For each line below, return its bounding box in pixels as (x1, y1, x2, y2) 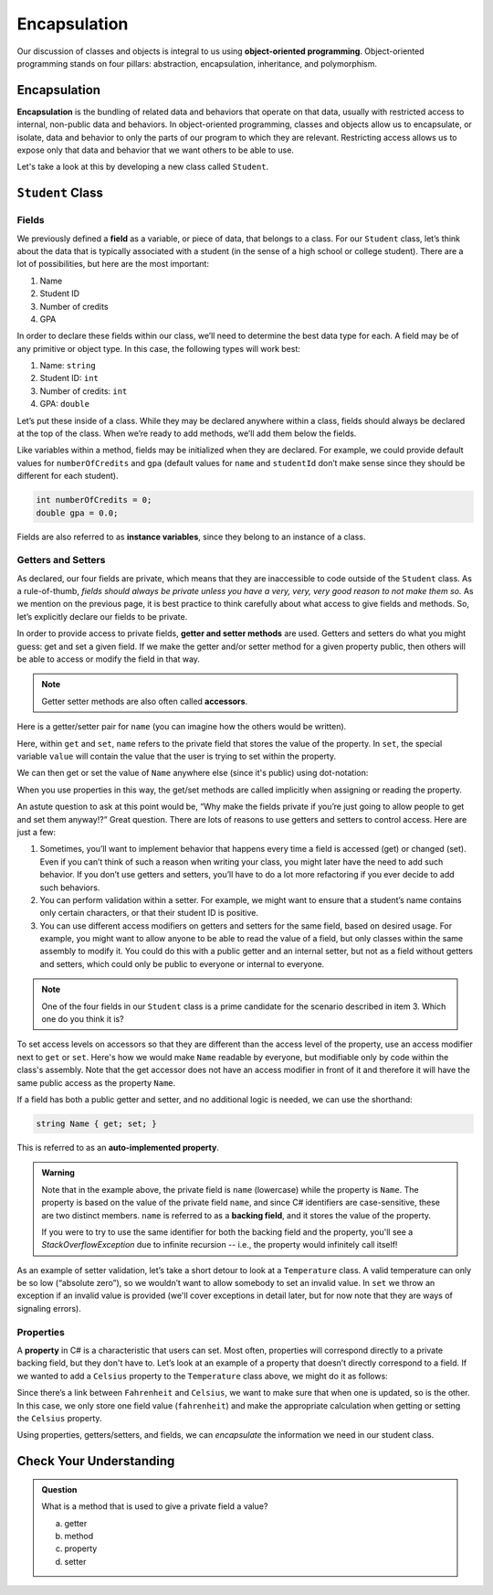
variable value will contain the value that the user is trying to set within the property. (16, 750, 337, 761)
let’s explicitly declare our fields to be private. (16, 611, 188, 622)
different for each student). (16, 471, 119, 482)
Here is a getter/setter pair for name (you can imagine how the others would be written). (16, 721, 347, 732)
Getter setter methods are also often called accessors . (41, 696, 248, 707)
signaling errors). (16, 1303, 81, 1313)
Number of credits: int (39, 385, 128, 397)
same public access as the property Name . (16, 1077, 176, 1088)
